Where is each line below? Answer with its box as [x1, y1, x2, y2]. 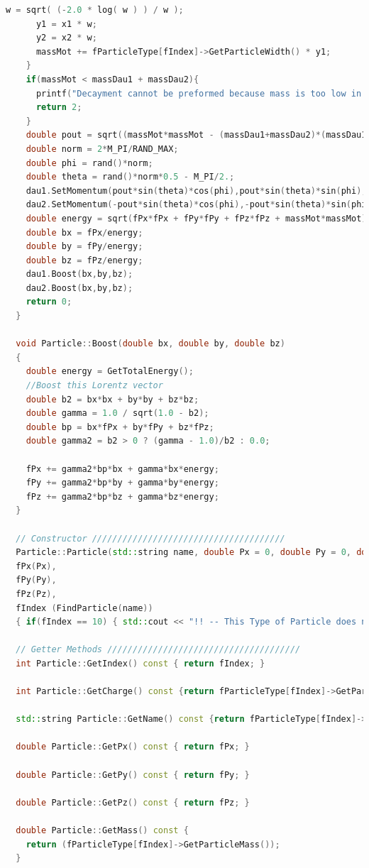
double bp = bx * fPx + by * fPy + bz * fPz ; [26, 422, 214, 432]
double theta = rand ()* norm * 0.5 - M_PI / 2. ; [26, 172, 235, 182]
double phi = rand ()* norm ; [26, 158, 153, 168]
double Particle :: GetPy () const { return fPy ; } [16, 769, 250, 780]
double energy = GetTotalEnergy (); [26, 366, 194, 377]
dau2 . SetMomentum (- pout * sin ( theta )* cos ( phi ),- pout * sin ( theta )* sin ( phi [26, 199, 367, 210]
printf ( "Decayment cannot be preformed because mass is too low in [35, 88, 362, 99]
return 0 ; [26, 297, 72, 307]
